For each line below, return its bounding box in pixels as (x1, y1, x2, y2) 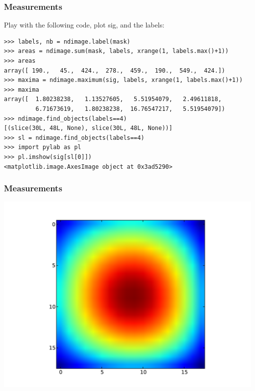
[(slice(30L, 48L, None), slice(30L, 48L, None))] (4, 125, 173, 132)
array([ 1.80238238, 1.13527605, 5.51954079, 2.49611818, (4, 96, 222, 103)
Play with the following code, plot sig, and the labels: (4, 20, 165, 30)
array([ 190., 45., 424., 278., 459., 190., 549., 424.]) (4, 67, 226, 74)
